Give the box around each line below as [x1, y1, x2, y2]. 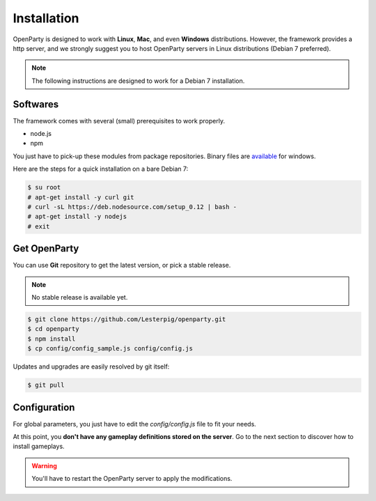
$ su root [27, 183, 61, 192]
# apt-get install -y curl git [27, 193, 135, 201]
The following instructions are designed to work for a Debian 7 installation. [31, 77, 245, 85]
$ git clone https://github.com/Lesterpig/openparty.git [27, 316, 226, 323]
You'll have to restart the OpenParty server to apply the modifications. [31, 475, 233, 483]
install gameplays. [13, 442, 65, 451]
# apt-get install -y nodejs [27, 213, 127, 221]
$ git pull [27, 381, 65, 390]
